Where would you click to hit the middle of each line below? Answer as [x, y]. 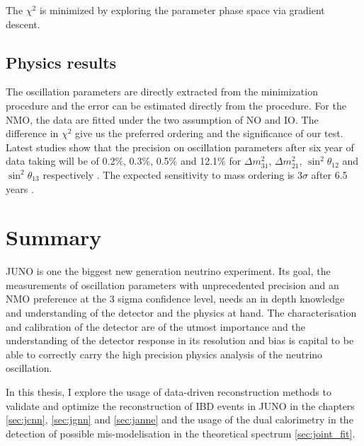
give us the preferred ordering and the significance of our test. [209, 133]
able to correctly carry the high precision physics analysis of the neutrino [164, 354]
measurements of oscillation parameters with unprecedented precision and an [172, 284]
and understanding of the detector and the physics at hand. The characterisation [181, 313]
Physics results [61, 62]
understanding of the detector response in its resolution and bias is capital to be [180, 340]
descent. [23, 24]
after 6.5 [329, 174]
